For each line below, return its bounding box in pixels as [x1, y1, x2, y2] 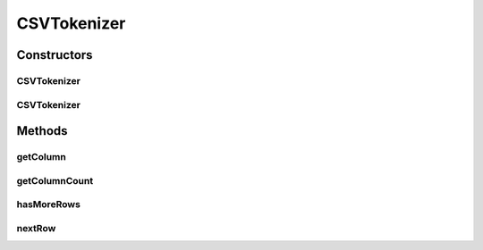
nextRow [16, 221, 56, 234]
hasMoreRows [16, 198, 80, 211]
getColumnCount [16, 174, 94, 187]
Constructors [16, 47, 93, 62]
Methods [16, 123, 68, 138]
